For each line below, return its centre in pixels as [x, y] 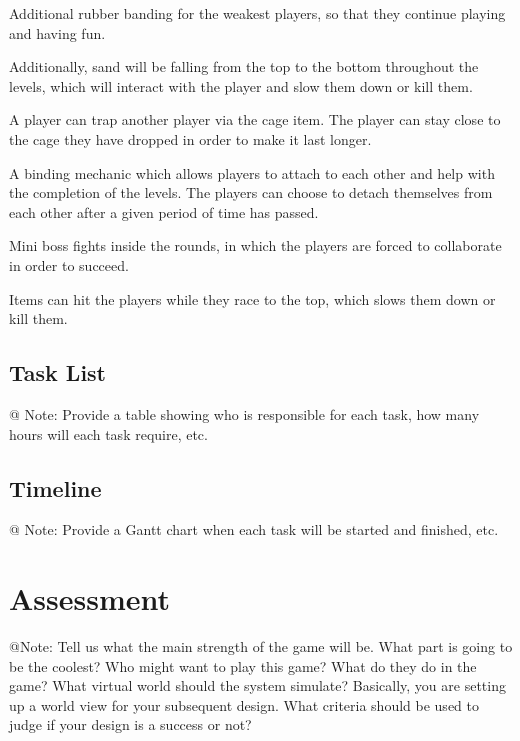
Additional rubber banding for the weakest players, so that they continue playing [257, 13]
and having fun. [57, 32]
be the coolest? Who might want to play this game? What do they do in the [243, 665]
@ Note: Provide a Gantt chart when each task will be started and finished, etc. [254, 529]
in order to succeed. [69, 264]
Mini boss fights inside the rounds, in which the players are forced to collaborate [255, 245]
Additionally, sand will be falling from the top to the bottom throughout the [244, 66]
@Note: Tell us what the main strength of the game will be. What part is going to [261, 646]
